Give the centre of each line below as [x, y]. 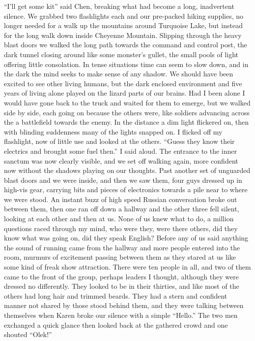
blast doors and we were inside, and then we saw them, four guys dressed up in [123, 180]
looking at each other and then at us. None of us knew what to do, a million [119, 219]
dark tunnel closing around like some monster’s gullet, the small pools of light [121, 54]
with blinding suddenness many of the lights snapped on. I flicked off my [113, 131]
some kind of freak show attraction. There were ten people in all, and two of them [127, 267]
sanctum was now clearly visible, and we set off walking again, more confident [121, 160]
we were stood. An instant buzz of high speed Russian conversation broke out [121, 199]
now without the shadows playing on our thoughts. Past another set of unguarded [127, 170]
